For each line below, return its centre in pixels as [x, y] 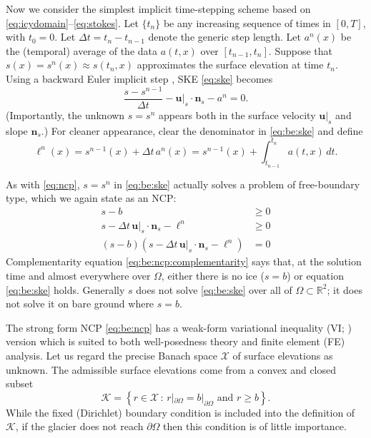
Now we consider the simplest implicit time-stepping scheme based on [158, 9]
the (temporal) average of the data [82, 50]
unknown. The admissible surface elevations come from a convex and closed [171, 369]
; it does [345, 289]
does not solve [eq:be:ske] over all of [214, 289]
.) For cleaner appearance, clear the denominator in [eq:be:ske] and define [202, 130]
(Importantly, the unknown [65, 114]
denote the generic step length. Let [224, 37]
